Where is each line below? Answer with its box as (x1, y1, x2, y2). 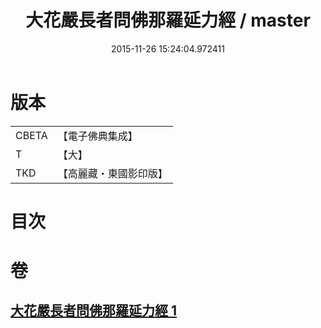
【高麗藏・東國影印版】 (57, 166, 168, 180)
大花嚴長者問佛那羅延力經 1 (10, 302, 178, 320)
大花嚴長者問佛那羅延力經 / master (25, 9, 311, 32)
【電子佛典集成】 (57, 129, 138, 143)
